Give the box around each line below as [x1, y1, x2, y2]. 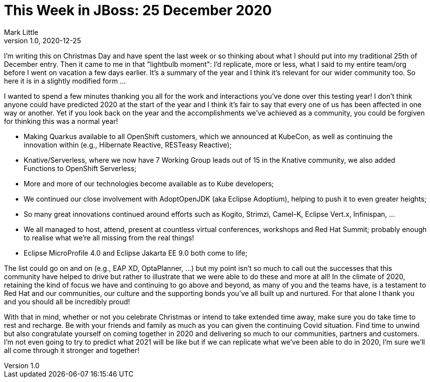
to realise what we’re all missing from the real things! [24, 233, 194, 242]
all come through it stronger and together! [4, 346, 139, 354]
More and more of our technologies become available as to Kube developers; [24, 179, 274, 188]
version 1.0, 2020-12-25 [4, 36, 81, 45]
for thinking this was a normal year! [4, 117, 118, 125]
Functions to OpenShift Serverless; [24, 164, 137, 173]
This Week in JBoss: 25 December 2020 [4, 2, 272, 19]
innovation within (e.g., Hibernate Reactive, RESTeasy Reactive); [24, 140, 232, 149]
